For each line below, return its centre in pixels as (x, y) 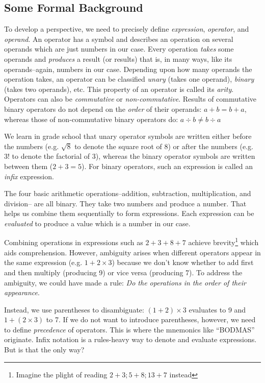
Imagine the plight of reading (62, 374)
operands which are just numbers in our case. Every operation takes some (119, 49)
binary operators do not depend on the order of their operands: (103, 109)
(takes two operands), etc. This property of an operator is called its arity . (119, 89)
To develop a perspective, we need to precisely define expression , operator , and (127, 29)
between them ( (29, 166)
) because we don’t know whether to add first (183, 262)
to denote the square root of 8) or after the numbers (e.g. (164, 146)
